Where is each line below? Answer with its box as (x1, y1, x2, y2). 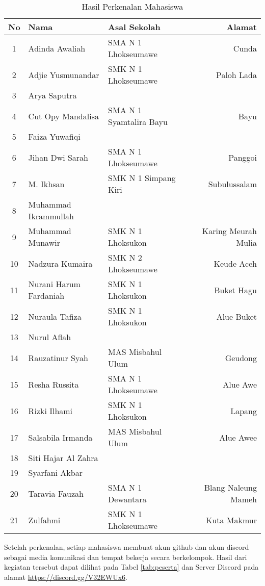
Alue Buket (216, 310, 257, 322)
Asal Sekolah (108, 21, 161, 33)
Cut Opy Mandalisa (28, 110, 99, 122)
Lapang (230, 404, 257, 417)
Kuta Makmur (205, 514, 257, 526)
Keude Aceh (214, 257, 257, 269)
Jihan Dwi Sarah (28, 151, 89, 163)
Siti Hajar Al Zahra (28, 452, 98, 464)
